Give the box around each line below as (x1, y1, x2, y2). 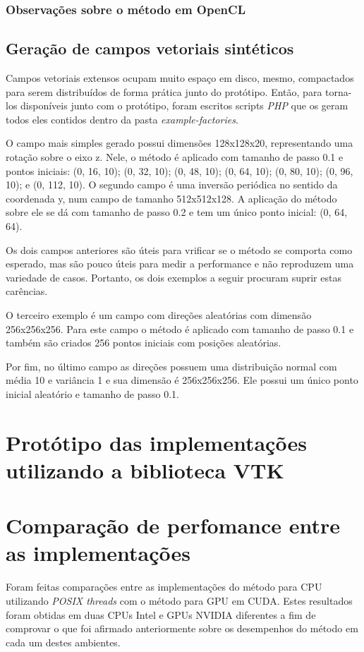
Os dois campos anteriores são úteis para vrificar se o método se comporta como (6, 242, 353, 257)
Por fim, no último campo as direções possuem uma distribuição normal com (6, 358, 337, 373)
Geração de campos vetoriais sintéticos (6, 37, 294, 59)
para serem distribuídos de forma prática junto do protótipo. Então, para (6, 84, 322, 99)
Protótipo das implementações (6, 428, 307, 457)
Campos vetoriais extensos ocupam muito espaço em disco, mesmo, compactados (6, 71, 354, 85)
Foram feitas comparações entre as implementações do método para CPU (6, 579, 322, 594)
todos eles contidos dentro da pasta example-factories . (6, 111, 238, 126)
